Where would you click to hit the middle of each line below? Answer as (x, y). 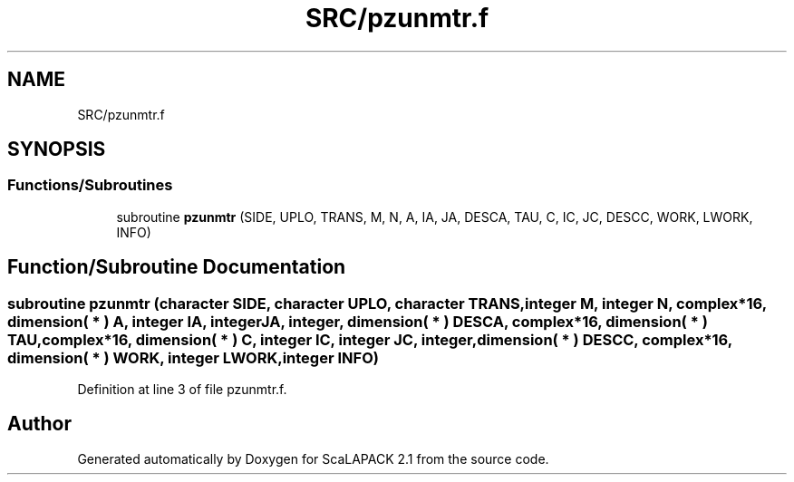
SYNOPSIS (57, 149)
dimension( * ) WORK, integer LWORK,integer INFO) (193, 357)
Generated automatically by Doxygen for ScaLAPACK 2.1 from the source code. (313, 458)
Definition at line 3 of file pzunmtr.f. (182, 390)
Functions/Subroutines (90, 185)
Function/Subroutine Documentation (177, 267)
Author (39, 424)
